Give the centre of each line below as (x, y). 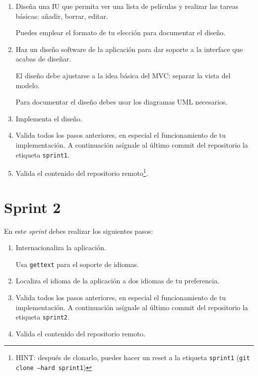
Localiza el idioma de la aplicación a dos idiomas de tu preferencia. (118, 281)
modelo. (28, 85)
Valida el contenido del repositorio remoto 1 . (82, 172)
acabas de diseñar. (43, 59)
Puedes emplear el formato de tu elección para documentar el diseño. (121, 32)
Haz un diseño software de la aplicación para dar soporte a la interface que (129, 49)
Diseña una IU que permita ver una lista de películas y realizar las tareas (127, 6)
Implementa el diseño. (49, 118)
